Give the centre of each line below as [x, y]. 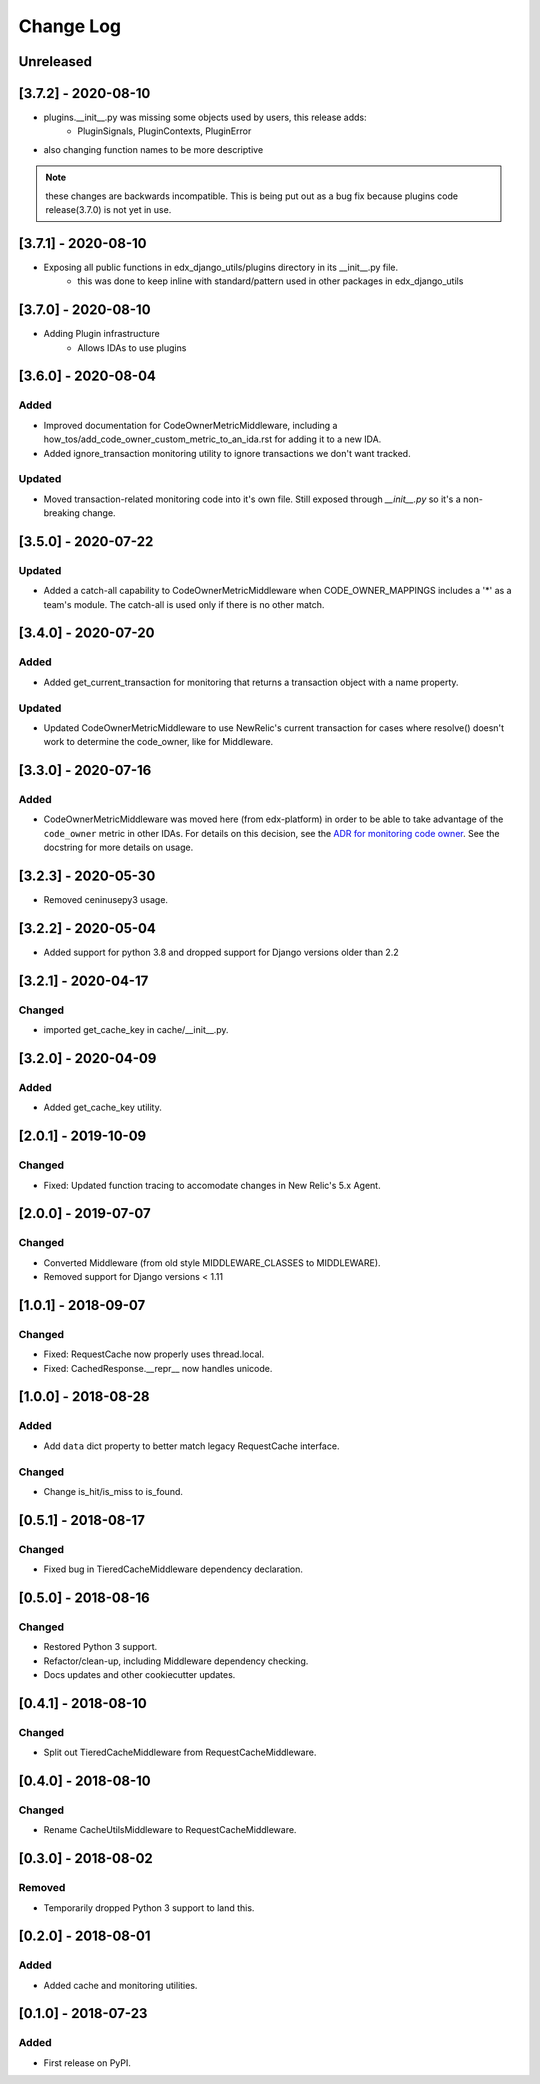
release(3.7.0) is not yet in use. [108, 210]
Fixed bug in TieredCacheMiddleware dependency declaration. [173, 1569]
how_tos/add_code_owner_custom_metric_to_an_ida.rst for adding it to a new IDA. [212, 439]
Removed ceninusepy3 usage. [106, 900]
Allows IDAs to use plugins [132, 347]
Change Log [70, 26]
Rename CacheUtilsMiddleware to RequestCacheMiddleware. [170, 1830]
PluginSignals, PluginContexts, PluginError [164, 131]
